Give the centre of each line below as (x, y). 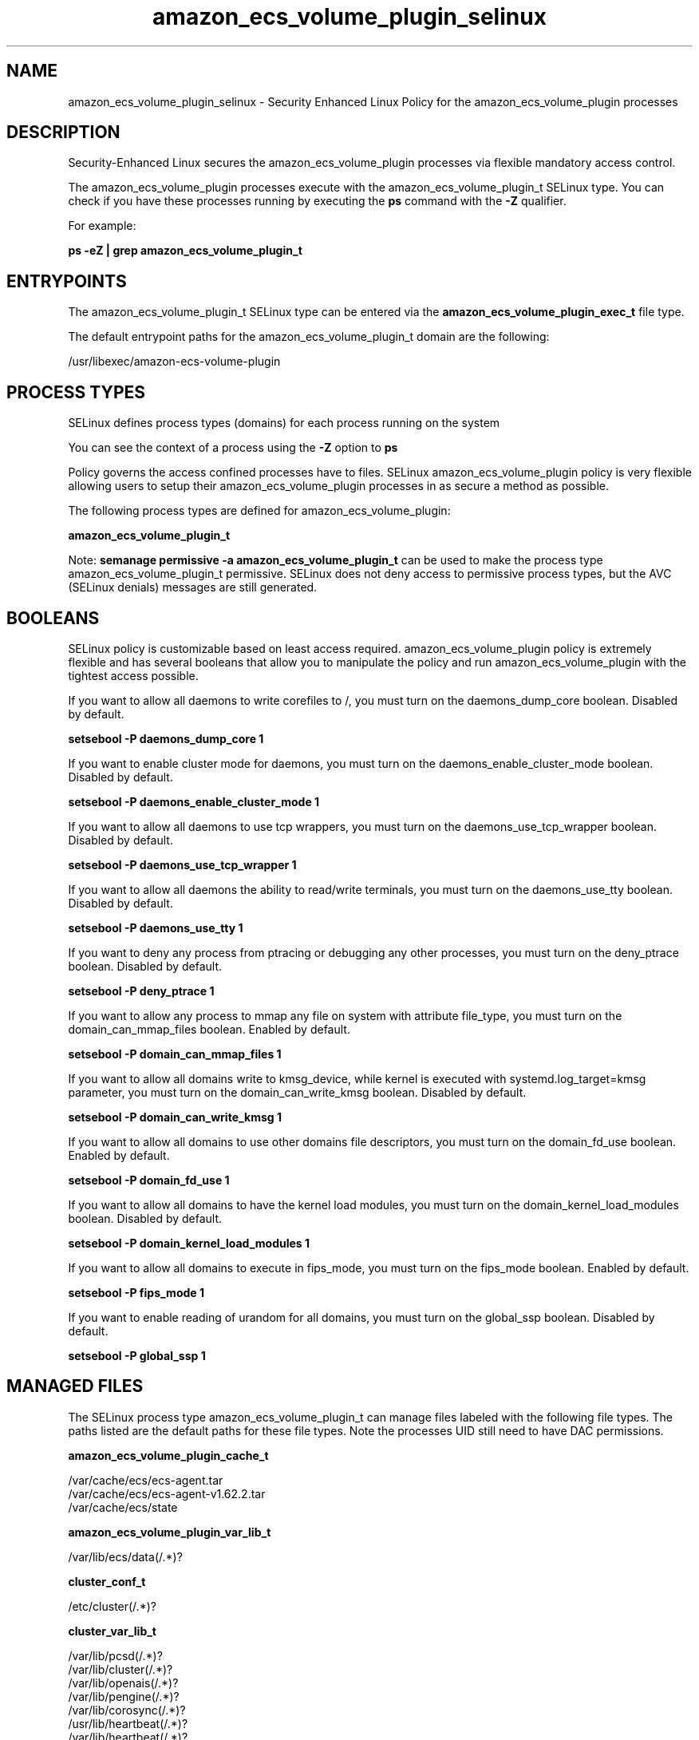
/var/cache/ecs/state (123, 1507)
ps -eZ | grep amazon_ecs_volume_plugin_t (185, 251)
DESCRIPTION (63, 132)
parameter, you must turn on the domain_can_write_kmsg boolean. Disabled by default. (297, 1092)
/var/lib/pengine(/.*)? (124, 1696)
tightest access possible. (133, 675)
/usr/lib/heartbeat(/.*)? (128, 1723)
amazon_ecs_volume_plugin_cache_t (168, 1455)
